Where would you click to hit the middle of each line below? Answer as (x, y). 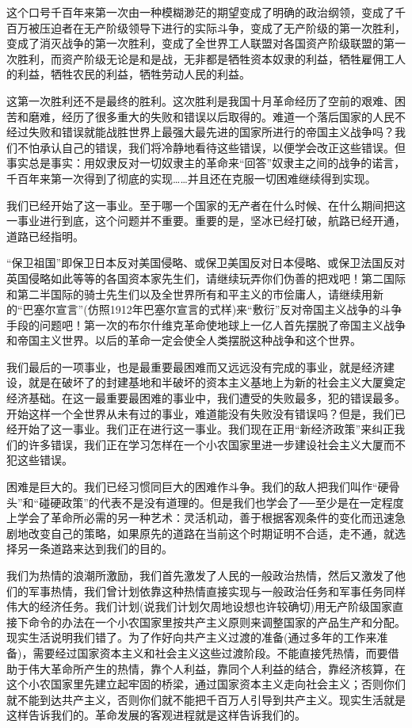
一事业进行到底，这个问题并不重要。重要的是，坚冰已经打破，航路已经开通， (206, 221)
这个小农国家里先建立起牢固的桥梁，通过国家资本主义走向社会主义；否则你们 (206, 684)
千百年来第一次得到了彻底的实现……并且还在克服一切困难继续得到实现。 (191, 178)
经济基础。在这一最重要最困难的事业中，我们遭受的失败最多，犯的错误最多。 (206, 398)
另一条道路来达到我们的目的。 (95, 549)
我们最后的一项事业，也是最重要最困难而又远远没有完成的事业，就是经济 (195, 366)
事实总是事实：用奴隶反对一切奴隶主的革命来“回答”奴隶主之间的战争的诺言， (206, 163)
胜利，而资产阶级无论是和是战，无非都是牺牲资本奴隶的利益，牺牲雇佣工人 (211, 58)
